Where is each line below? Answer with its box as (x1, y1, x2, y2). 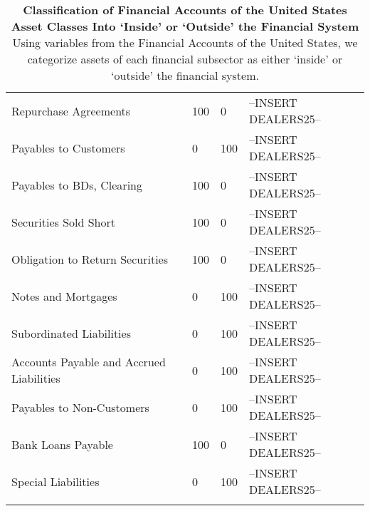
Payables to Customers (11, 139, 125, 156)
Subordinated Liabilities (11, 324, 131, 341)
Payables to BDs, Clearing (11, 176, 142, 193)
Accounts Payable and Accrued (11, 353, 166, 370)
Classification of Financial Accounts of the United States (23, 1, 347, 18)
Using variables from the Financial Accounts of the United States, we (12, 34, 358, 51)
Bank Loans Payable (11, 435, 113, 453)
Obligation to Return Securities (11, 250, 168, 267)
